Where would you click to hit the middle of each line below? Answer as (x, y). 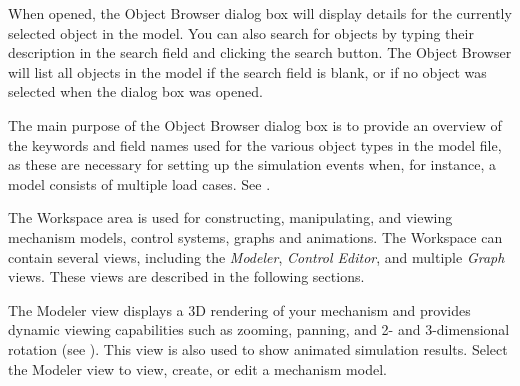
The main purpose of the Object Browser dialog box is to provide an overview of (255, 124)
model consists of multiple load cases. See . (139, 183)
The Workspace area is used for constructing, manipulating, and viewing (230, 217)
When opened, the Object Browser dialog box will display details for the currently (260, 13)
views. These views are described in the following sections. (186, 276)
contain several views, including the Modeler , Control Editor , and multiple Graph (256, 256)
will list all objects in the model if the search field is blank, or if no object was (247, 71)
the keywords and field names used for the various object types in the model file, (255, 144)
